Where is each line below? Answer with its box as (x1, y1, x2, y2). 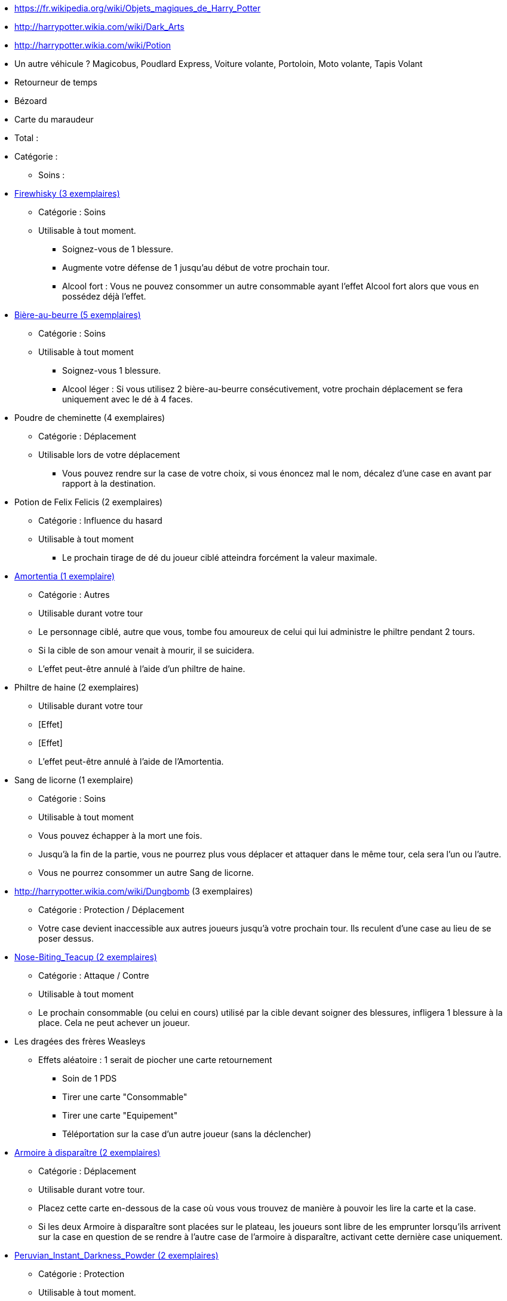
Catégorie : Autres (38, 590, 110, 600)
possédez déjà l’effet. (62, 291, 146, 301)
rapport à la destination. (62, 478, 156, 488)
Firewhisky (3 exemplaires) (14, 188, 120, 198)
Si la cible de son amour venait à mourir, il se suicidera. (38, 645, 254, 655)
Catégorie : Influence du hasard (38, 515, 162, 526)
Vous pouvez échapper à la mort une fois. (38, 830, 202, 841)
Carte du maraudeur (14, 114, 94, 124)
